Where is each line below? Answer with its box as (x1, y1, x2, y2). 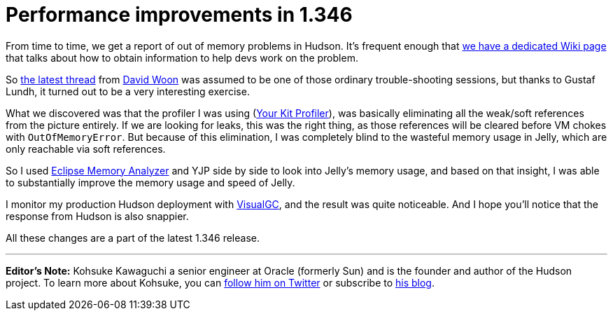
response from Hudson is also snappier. (6, 209, 189, 222)
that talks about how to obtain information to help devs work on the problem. (6, 51, 358, 64)
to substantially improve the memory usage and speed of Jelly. (6, 176, 295, 188)
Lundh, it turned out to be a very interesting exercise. (6, 85, 250, 97)
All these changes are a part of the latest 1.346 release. (6, 231, 260, 244)
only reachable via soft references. (6, 142, 166, 155)
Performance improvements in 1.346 (6, 3, 353, 27)
